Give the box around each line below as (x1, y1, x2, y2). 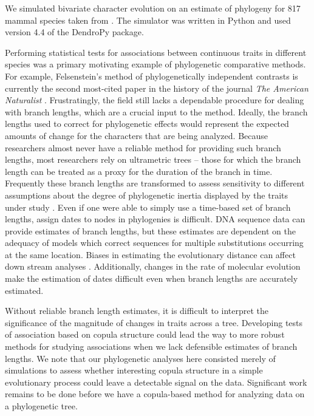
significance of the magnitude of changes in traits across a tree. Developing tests (5, 316, 303, 329)
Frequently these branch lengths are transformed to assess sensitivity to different (5, 177, 305, 189)
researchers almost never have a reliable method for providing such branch (5, 141, 281, 154)
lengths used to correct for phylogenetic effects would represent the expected (5, 117, 289, 130)
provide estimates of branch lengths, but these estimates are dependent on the (5, 224, 296, 237)
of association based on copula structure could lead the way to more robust (5, 328, 285, 341)
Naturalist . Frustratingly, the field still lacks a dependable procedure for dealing (5, 94, 304, 106)
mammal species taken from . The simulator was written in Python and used (5, 13, 291, 26)
